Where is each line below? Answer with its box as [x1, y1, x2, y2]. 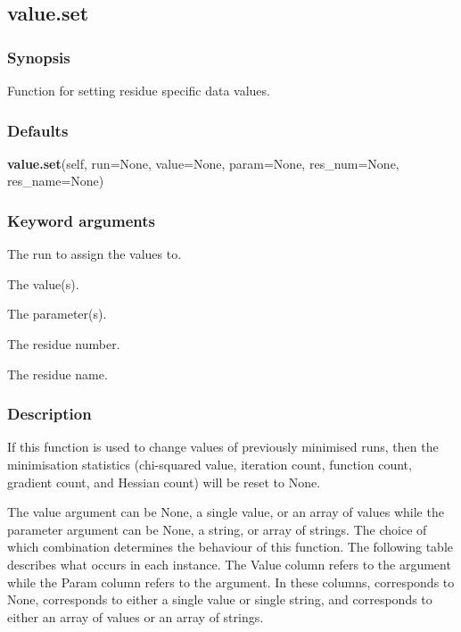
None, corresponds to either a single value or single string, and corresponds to [7, 590, 432, 609]
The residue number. [7, 335, 120, 353]
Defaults [7, 119, 69, 141]
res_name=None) [7, 171, 104, 190]
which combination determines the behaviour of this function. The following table [7, 537, 453, 556]
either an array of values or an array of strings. [7, 607, 264, 626]
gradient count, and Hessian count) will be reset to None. [7, 472, 321, 491]
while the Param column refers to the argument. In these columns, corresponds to [7, 572, 455, 591]
